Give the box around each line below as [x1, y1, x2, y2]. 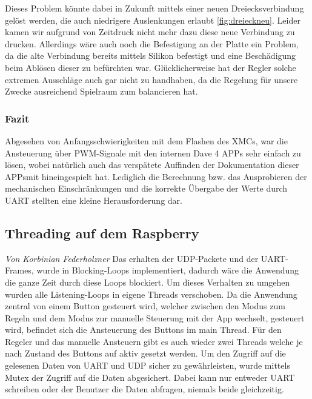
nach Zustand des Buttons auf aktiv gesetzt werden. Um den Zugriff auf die [5, 347, 286, 360]
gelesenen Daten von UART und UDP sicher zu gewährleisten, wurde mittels [5, 359, 290, 372]
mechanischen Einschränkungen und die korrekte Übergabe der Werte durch [5, 182, 288, 195]
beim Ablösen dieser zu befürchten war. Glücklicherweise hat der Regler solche [5, 61, 296, 73]
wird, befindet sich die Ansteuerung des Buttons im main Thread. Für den [5, 323, 282, 336]
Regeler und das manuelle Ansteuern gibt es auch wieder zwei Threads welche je [5, 335, 303, 347]
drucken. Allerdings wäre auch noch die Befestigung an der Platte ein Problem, [5, 37, 299, 50]
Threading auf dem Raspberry [5, 223, 199, 242]
